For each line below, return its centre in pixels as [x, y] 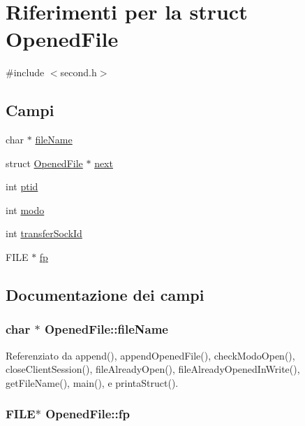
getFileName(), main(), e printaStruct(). [92, 382]
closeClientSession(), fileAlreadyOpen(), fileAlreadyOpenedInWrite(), [153, 369]
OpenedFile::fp [88, 414]
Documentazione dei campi [105, 295]
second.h [79, 72]
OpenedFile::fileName [106, 329]
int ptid [22, 186]
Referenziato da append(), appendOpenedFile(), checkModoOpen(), [150, 355]
